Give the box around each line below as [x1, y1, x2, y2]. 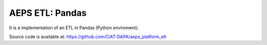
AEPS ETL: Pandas [9, 7, 87, 18]
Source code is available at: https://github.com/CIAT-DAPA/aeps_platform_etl [9, 34, 167, 40]
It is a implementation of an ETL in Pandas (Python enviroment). [9, 25, 139, 31]
